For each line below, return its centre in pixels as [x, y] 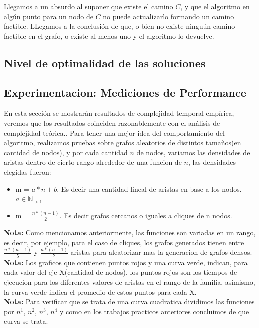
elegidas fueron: [28, 172]
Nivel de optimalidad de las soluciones [105, 62]
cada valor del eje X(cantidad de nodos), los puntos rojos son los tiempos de [121, 272]
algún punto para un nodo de [49, 16]
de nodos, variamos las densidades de [193, 152]
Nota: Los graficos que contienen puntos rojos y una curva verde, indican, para [126, 262]
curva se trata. [26, 321]
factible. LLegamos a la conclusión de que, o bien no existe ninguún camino [120, 26]
